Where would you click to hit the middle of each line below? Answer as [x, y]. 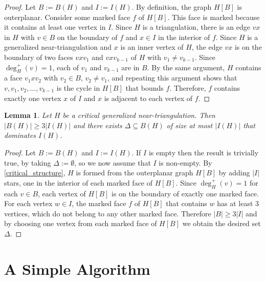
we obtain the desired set [221, 223]
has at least [235, 203]
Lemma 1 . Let [28, 115]
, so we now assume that [113, 162]
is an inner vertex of [152, 47]
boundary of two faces [39, 57]
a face [13, 78]
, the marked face [99, 203]
